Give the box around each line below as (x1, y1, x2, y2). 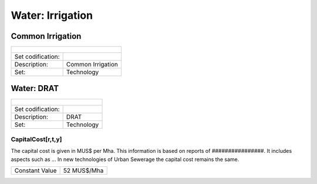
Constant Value (14, 166, 57, 175)
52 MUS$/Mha (63, 166, 104, 175)
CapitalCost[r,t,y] (11, 135, 62, 143)
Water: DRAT (11, 83, 59, 93)
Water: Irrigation (11, 9, 93, 22)
